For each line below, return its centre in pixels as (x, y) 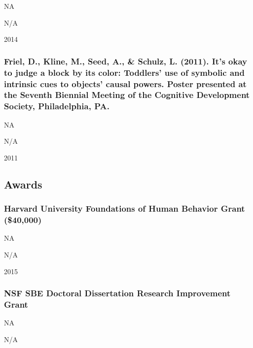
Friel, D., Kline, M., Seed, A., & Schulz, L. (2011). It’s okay (126, 61)
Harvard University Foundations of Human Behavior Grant (125, 208)
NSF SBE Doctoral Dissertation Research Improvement (117, 293)
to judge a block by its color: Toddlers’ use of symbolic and (124, 72)
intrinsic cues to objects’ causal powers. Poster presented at (125, 83)
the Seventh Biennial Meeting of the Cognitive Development (127, 95)
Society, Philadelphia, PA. (57, 106)
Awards (23, 184)
